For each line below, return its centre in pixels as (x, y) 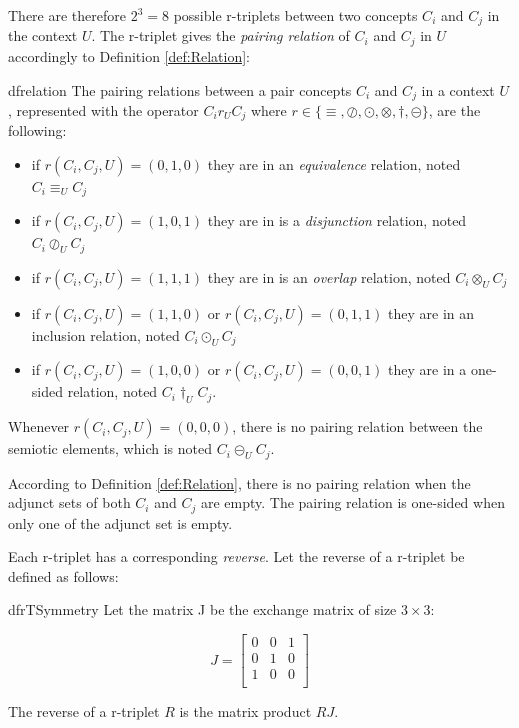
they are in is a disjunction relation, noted (337, 220)
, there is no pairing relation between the (357, 426)
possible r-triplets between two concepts (295, 15)
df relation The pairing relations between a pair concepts (180, 89)
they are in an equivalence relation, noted (334, 164)
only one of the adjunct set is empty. (120, 522)
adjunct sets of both (69, 502)
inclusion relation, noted (105, 334)
